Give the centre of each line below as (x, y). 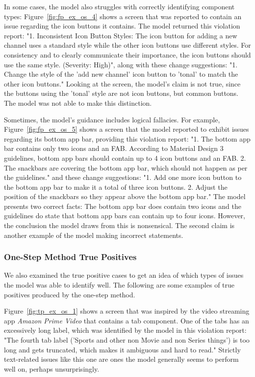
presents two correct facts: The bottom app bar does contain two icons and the (123, 206)
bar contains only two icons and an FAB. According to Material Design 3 (114, 148)
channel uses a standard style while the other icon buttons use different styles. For (127, 45)
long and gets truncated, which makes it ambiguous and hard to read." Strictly (122, 349)
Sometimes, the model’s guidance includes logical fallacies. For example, (112, 119)
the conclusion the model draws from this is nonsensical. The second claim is (119, 225)
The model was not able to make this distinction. (78, 102)
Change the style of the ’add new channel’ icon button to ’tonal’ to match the (121, 74)
